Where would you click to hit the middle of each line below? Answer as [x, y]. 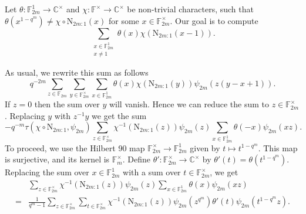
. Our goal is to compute [214, 20]
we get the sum [119, 115]
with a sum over [152, 172]
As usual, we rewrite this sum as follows [77, 72]
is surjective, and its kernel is [57, 159]
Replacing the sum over [47, 172]
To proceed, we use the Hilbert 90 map [75, 147]
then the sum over [67, 104]
